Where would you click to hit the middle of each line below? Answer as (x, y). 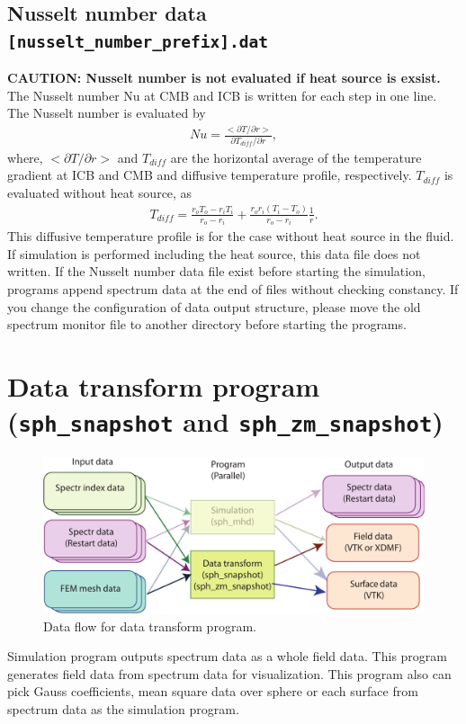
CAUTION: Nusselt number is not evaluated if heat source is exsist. (224, 78)
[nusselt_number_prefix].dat (138, 41)
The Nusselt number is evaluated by (107, 113)
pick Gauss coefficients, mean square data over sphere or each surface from (213, 691)
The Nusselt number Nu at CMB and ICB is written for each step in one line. (222, 95)
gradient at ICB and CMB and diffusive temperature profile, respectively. (210, 175)
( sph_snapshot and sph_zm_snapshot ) (225, 421)
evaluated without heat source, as (100, 192)
